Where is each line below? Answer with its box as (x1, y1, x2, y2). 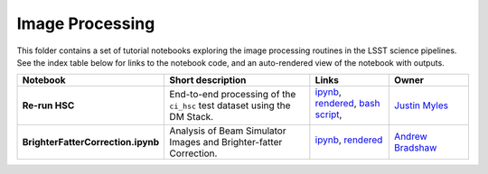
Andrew (394, 131, 428, 143)
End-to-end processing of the (169, 88, 296, 101)
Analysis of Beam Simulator (169, 124, 286, 137)
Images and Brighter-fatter (169, 136, 283, 149)
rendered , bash (314, 97, 380, 110)
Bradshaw (394, 142, 437, 154)
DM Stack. (169, 111, 214, 124)
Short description (169, 74, 247, 87)
